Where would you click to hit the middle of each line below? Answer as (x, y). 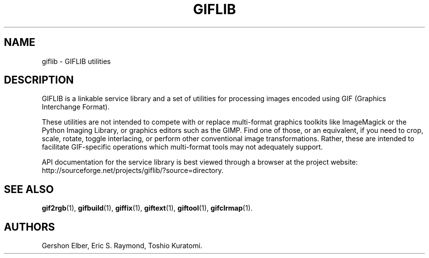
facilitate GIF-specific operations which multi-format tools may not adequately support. (182, 147)
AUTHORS (30, 227)
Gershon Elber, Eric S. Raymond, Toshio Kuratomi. (122, 246)
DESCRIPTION (39, 80)
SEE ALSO (29, 189)
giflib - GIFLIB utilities (76, 61)
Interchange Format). (76, 107)
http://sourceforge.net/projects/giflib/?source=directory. (133, 171)
